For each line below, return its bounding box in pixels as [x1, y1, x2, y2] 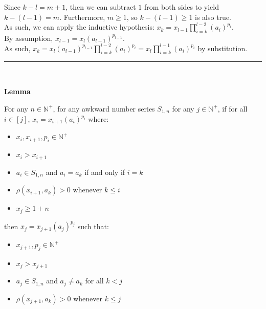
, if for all [217, 103, 248, 114]
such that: [77, 220, 109, 231]
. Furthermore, [59, 11, 105, 22]
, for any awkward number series [53, 103, 155, 114]
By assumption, [4, 32, 53, 43]
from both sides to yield [144, 2, 219, 12]
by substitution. [197, 42, 248, 53]
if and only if [84, 166, 125, 177]
